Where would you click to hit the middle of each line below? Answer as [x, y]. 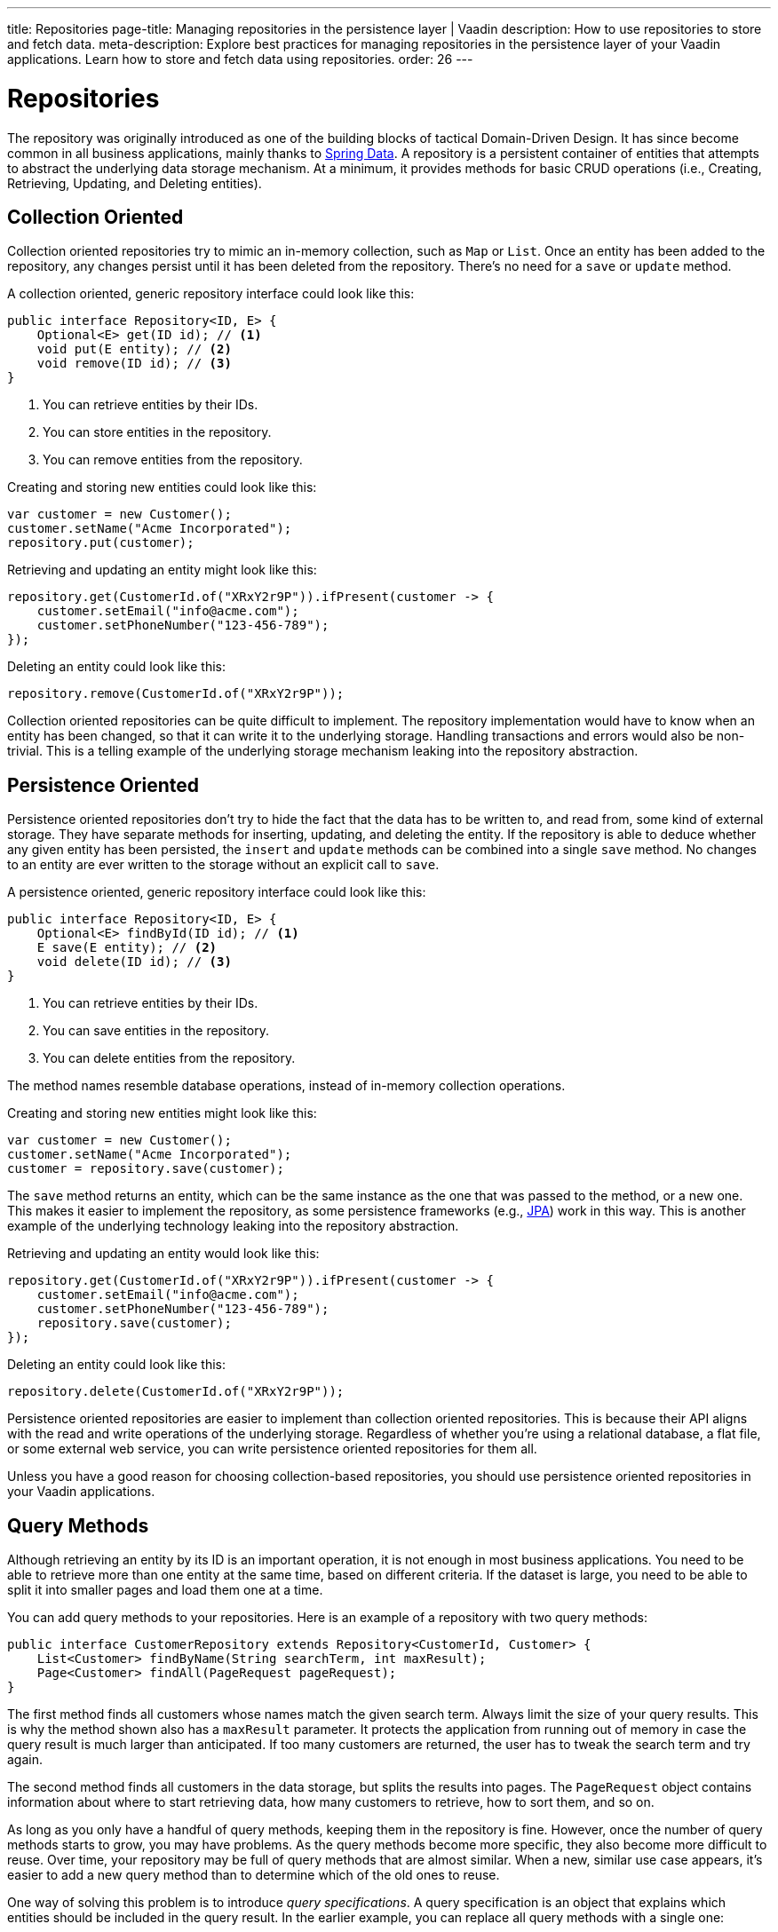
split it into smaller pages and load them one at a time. [165, 1590]
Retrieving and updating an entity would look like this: [163, 1254]
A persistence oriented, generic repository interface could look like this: [217, 892]
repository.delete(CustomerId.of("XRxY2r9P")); [176, 1392]
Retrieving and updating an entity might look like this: [162, 570]
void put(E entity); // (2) [134, 349]
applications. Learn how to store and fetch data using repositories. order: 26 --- [240, 59]
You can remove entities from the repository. [173, 460]
